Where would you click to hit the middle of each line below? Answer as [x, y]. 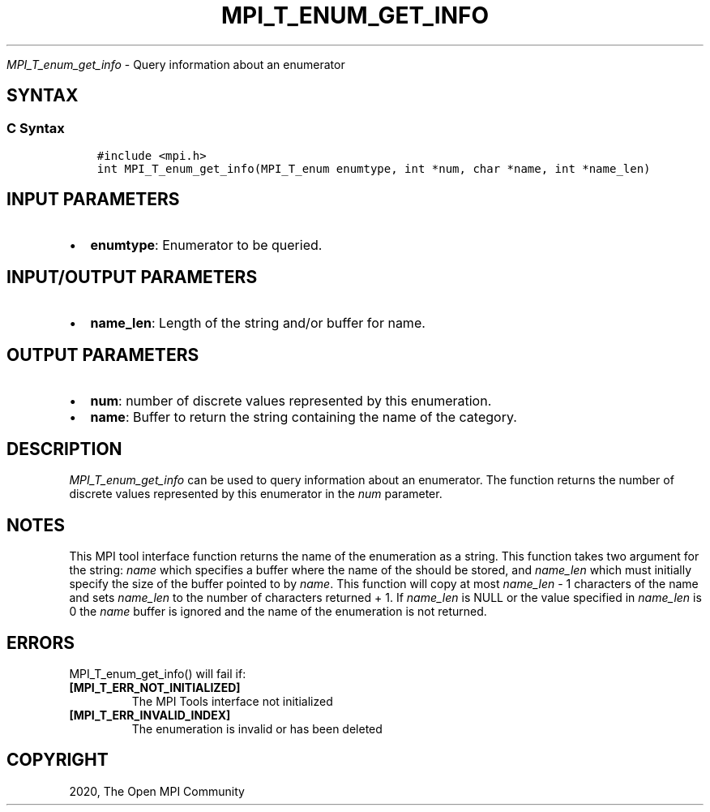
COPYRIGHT [58, 760]
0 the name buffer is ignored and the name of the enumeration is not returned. [278, 612]
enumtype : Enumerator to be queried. [206, 245]
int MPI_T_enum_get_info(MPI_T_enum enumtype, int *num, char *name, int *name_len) [374, 168]
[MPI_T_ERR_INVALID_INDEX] [150, 715]
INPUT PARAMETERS [93, 200]
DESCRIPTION [64, 449]
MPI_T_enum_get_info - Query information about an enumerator [176, 64]
